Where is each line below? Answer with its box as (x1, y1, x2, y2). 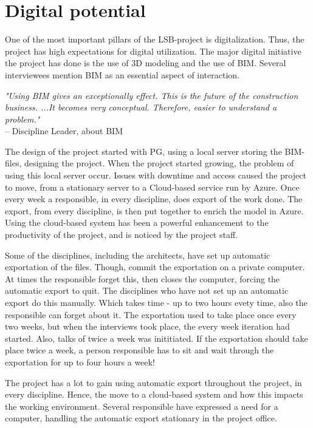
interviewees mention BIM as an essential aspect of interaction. (5, 68, 239, 81)
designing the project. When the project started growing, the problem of (24, 157, 294, 169)
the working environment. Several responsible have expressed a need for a (5, 399, 278, 412)
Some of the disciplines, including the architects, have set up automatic (5, 248, 270, 261)
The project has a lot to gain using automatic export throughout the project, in (5, 376, 302, 389)
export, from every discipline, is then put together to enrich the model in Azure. (5, 204, 304, 217)
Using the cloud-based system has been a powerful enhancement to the (5, 216, 269, 229)
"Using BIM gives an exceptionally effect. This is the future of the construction (5, 89, 298, 101)
